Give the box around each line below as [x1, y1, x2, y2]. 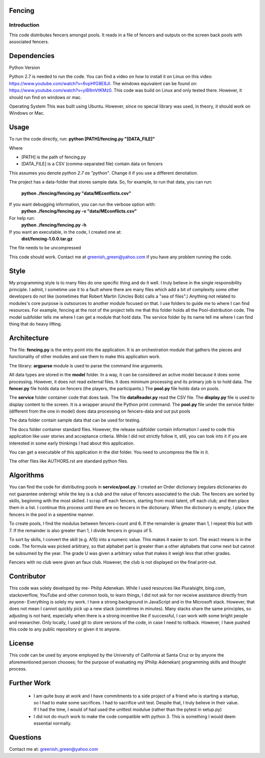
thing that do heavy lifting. [9, 321, 62, 327]
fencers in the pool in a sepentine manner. [9, 512, 94, 517]
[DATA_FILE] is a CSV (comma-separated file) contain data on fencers [21, 161, 163, 167]
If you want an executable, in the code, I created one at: [9, 229, 122, 235]
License [9, 639, 34, 648]
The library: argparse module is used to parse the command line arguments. [9, 363, 164, 368]
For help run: [9, 215, 35, 221]
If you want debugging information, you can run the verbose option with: [9, 202, 156, 208]
